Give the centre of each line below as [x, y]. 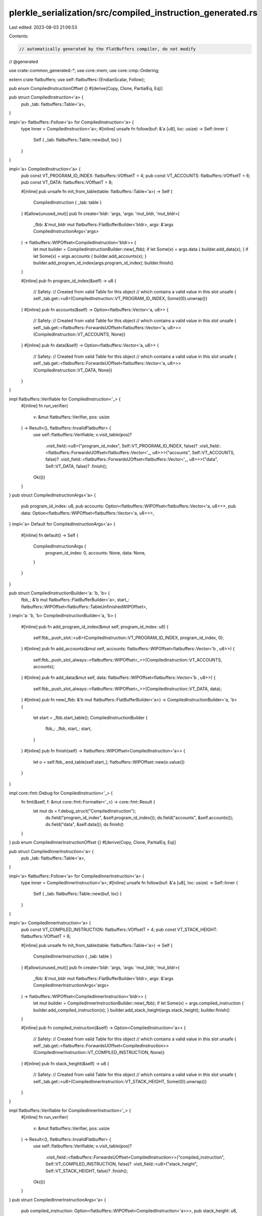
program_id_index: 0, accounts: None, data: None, [96, 553]
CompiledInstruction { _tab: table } [67, 202]
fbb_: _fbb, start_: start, [68, 729]
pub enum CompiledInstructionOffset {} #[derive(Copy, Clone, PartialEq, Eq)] [86, 89]
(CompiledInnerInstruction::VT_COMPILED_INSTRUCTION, [91, 1053]
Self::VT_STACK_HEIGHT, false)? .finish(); [87, 1171]
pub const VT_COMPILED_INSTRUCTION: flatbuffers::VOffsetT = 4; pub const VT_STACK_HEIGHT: [119, 930]
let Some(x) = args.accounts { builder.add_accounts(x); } [90, 256]
